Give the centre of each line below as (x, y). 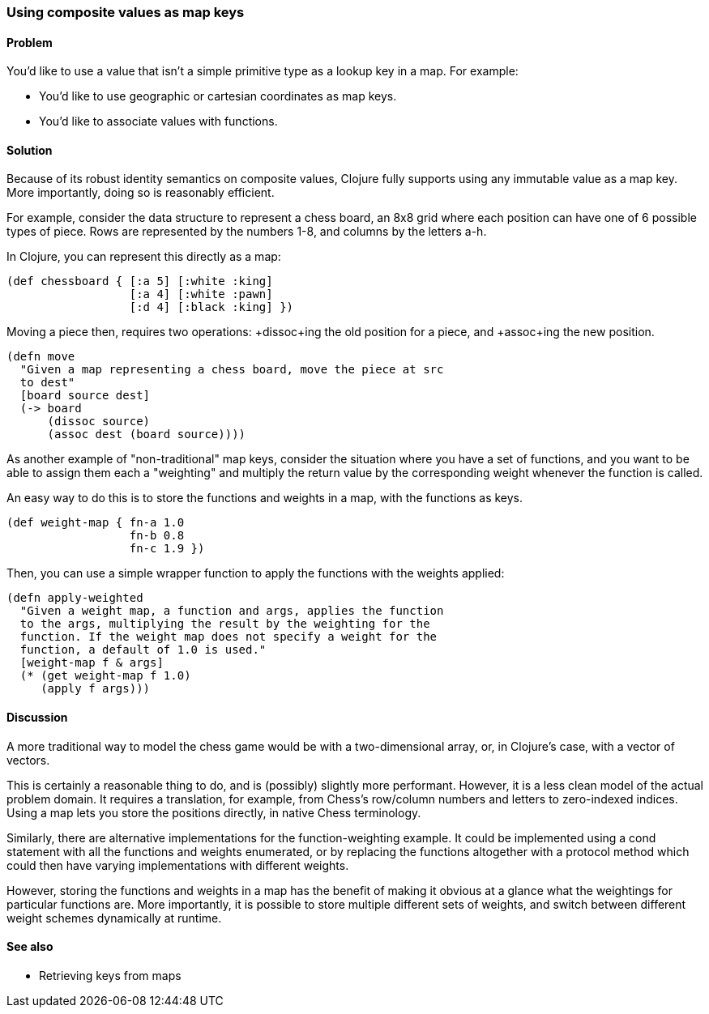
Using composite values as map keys (126, 12)
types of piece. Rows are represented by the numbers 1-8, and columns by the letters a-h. (247, 232)
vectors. (28, 760)
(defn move (41, 357)
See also (30, 947)
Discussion (37, 718)
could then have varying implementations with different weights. (178, 865)
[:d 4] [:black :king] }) (211, 307)
